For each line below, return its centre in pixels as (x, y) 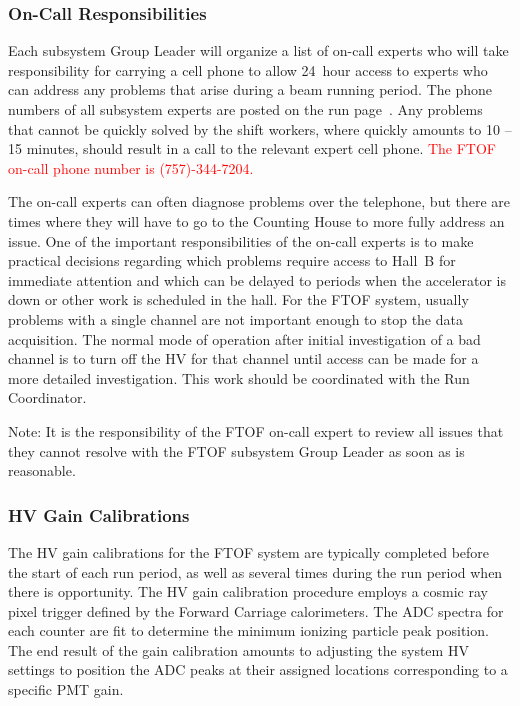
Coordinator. (47, 397)
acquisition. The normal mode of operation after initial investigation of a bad (244, 338)
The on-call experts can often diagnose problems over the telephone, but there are (259, 201)
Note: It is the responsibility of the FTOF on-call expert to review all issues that (256, 430)
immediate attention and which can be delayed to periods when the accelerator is (257, 279)
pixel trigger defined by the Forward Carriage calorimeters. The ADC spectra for (256, 610)
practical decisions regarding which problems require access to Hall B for (232, 260)
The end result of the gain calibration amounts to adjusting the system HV (238, 649)
